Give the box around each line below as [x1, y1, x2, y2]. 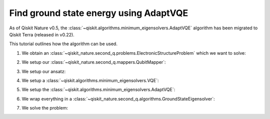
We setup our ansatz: [21, 68, 66, 74]
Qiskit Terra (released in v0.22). [9, 31, 74, 37]
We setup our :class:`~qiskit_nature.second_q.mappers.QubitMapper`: [21, 59, 166, 65]
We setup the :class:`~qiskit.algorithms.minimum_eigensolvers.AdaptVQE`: [21, 87, 175, 93]
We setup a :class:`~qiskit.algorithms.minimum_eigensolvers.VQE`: [21, 77, 159, 83]
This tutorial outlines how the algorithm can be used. [9, 41, 117, 47]
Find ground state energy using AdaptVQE [9, 7, 188, 18]
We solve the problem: [21, 105, 68, 111]
